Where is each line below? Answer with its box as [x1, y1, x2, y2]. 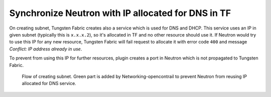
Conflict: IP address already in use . [9, 45, 82, 52]
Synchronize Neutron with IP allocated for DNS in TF [9, 7, 231, 18]
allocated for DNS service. [22, 80, 76, 86]
